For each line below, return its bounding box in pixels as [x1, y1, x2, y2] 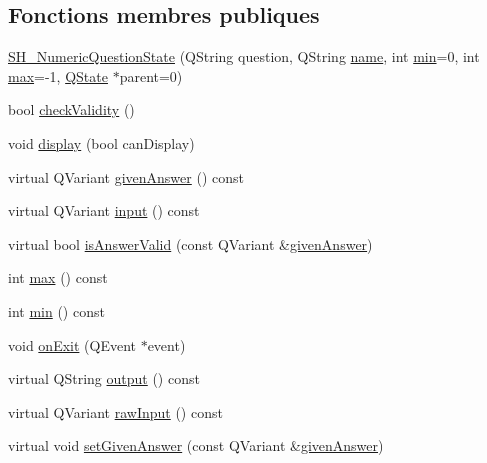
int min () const [8, 300, 105, 321]
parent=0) [119, 65, 183, 86]
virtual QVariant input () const [8, 200, 200, 221]
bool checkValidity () [8, 99, 135, 120]
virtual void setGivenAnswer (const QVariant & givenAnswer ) [8, 435, 384, 456]
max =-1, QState [8, 65, 108, 86]
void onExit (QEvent [8, 334, 136, 355]
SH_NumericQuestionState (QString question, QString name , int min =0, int [8, 46, 480, 67]
